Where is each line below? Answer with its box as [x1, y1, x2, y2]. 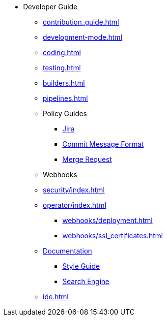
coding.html [43, 48, 81, 57]
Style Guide [62, 262, 100, 270]
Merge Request [62, 155, 112, 163]
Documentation [43, 247, 92, 255]
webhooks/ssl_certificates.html [62, 231, 163, 240]
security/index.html [43, 186, 105, 194]
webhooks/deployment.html [62, 216, 153, 224]
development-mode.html [43, 33, 122, 41]
